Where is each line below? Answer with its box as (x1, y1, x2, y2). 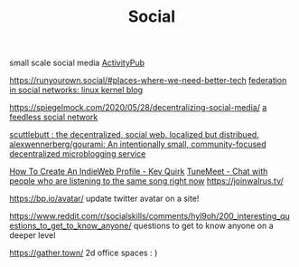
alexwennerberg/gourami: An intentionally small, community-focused (9, 138, 266, 150)
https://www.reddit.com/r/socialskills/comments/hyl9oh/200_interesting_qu (9, 211, 291, 222)
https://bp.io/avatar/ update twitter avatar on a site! (9, 193, 200, 205)
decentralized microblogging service (9, 148, 146, 159)
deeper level (9, 230, 56, 241)
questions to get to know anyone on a (133, 220, 274, 232)
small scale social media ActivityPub (9, 57, 145, 69)
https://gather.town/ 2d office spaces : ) (9, 247, 158, 259)
